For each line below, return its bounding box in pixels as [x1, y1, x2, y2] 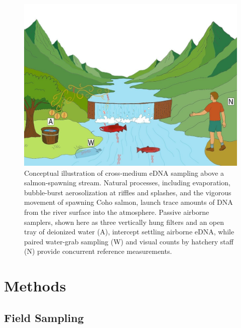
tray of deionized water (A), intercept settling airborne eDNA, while [24, 226, 234, 237]
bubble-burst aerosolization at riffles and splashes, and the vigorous [24, 187, 231, 197]
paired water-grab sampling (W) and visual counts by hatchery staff [24, 236, 233, 246]
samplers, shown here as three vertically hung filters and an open [24, 216, 224, 227]
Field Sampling [4, 309, 84, 325]
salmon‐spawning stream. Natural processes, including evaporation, [24, 177, 230, 188]
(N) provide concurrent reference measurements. [24, 246, 172, 256]
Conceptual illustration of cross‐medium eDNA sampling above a [24, 167, 224, 178]
